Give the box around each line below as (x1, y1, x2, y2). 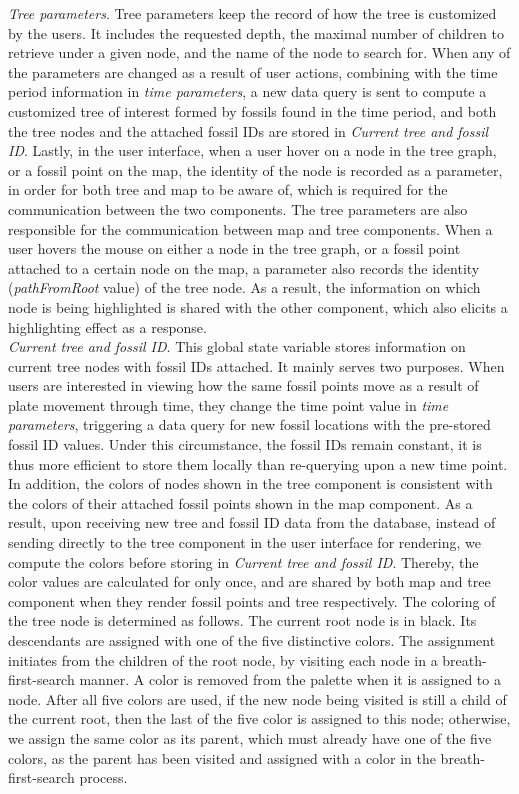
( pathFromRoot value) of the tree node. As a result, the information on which (8, 277, 481, 298)
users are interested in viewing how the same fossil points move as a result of (8, 375, 479, 396)
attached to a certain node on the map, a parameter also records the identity (8, 257, 480, 278)
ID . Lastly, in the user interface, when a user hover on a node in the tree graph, (8, 140, 497, 161)
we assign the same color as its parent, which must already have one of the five (8, 727, 492, 748)
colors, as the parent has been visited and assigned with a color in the (8, 747, 436, 768)
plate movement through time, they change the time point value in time (8, 394, 449, 415)
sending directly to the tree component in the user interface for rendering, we (8, 532, 481, 553)
